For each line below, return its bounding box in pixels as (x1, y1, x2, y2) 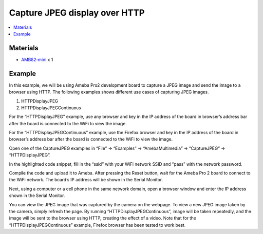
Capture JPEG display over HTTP (9, 7, 145, 18)
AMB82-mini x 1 (21, 57, 53, 62)
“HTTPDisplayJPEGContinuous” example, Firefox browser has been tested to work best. (9, 222, 186, 228)
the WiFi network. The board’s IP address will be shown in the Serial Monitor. (9, 177, 163, 183)
